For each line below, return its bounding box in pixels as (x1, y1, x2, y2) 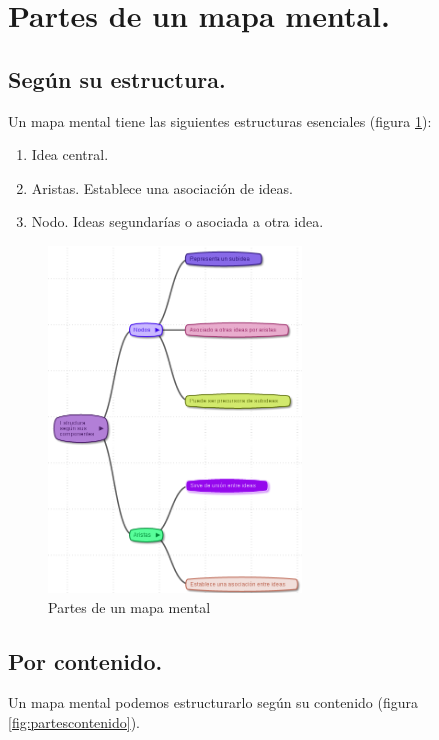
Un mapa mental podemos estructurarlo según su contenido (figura (8, 692, 418, 713)
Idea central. (31, 144, 109, 165)
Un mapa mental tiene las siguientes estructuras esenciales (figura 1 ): (8, 110, 432, 131)
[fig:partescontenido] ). (8, 711, 140, 732)
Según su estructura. (8, 63, 226, 94)
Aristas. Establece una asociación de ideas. (31, 177, 293, 198)
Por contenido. (8, 645, 163, 676)
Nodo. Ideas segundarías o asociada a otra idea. (31, 211, 324, 232)
